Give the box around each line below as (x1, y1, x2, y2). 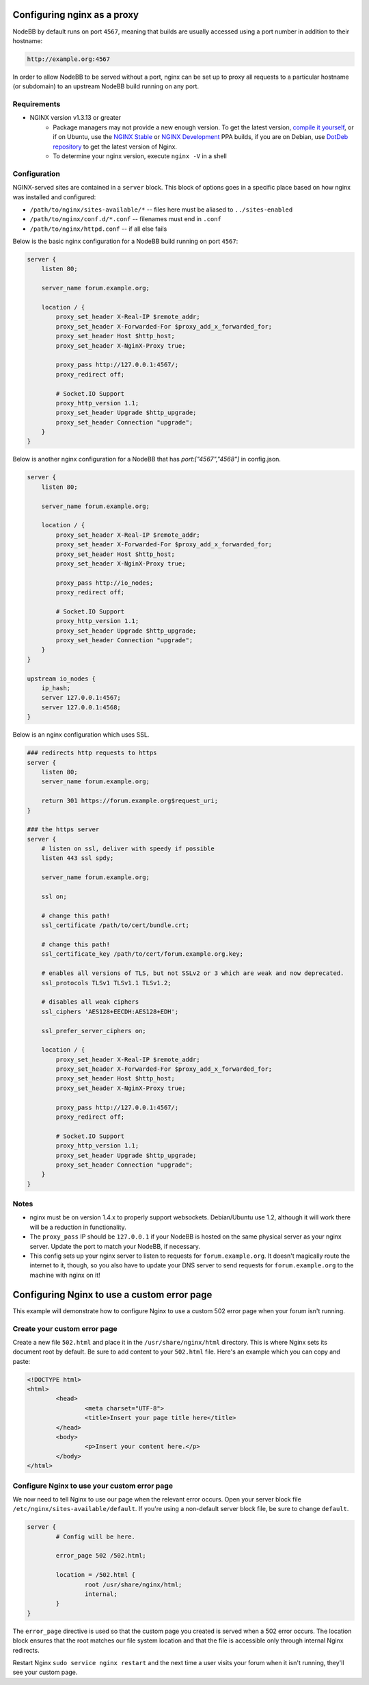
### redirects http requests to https (27, 749, 157, 757)
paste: (12, 1357, 31, 1365)
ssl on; (41, 893, 68, 900)
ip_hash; (41, 685, 71, 692)
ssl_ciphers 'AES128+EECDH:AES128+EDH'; (41, 1007, 179, 1015)
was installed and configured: (12, 192, 96, 201)
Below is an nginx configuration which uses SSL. (12, 731, 150, 739)
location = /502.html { (55, 1571, 136, 1579)
